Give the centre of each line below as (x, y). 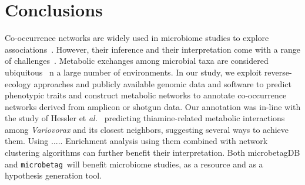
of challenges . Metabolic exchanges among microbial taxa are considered (137, 61)
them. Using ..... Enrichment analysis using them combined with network (136, 141)
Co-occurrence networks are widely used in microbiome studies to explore (137, 38)
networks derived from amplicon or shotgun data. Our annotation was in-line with (153, 106)
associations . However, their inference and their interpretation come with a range (152, 49)
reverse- (278, 72)
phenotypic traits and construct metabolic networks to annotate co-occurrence (146, 95)
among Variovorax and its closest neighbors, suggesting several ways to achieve (147, 129)
